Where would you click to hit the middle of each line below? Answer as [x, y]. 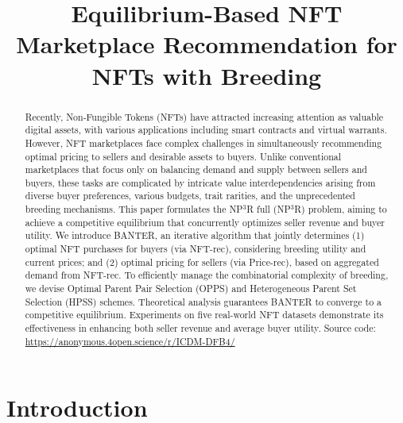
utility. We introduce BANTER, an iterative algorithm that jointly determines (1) [195, 235]
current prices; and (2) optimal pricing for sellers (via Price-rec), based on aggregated [202, 261]
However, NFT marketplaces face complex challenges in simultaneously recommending [203, 142]
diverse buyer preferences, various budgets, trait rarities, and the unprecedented [190, 196]
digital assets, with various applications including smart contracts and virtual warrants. [206, 130]
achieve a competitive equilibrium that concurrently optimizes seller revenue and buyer [205, 222]
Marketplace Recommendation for [207, 44]
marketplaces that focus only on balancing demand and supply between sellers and [196, 169]
